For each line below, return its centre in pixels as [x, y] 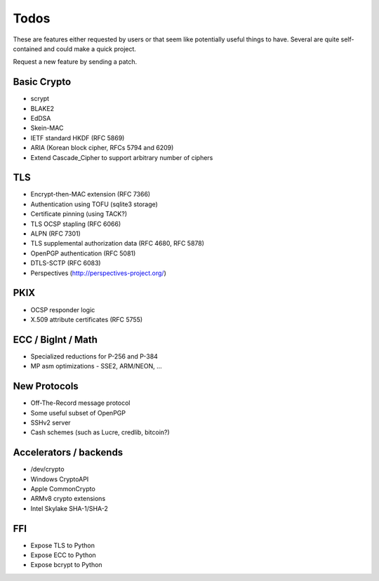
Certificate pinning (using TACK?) [79, 214]
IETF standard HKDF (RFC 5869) [78, 138]
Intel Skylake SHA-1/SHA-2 [69, 508]
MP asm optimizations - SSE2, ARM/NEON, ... [97, 366]
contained [27, 48]
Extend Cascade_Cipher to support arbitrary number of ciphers [122, 157]
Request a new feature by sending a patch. [75, 62]
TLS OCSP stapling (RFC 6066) [76, 224]
